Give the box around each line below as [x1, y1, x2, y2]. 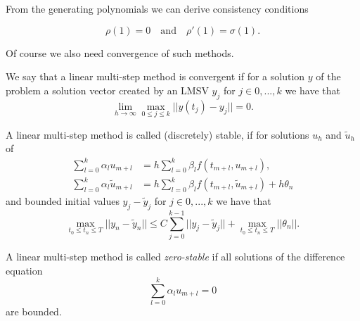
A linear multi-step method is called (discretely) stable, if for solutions [6, 127, 309, 141]
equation [6, 263, 43, 277]
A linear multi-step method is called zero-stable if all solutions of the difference [6, 248, 345, 263]
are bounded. [6, 304, 62, 319]
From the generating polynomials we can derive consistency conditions [6, 1, 309, 15]
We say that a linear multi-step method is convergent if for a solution [6, 69, 305, 84]
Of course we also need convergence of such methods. [6, 45, 234, 60]
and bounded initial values [6, 194, 120, 208]
